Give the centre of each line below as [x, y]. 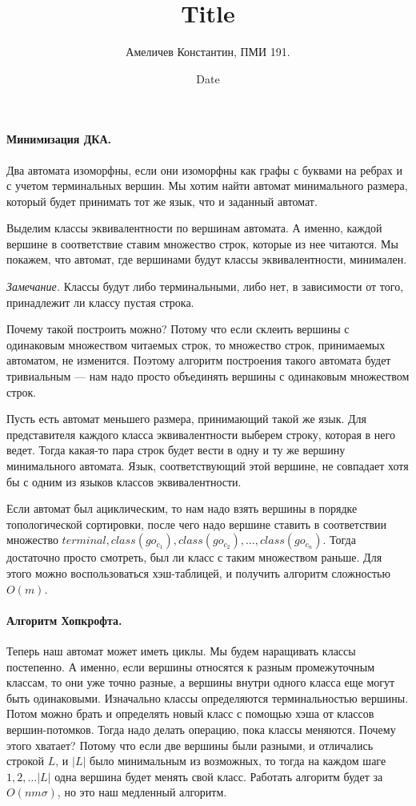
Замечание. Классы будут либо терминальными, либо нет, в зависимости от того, [205, 286]
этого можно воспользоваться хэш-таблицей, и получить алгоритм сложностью [198, 572]
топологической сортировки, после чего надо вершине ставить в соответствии [197, 524]
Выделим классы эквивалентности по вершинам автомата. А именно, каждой [194, 228]
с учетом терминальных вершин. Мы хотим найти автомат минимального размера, [207, 185]
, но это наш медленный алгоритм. [142, 792]
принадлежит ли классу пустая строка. [100, 302]
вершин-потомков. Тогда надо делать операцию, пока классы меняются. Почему [201, 729]
